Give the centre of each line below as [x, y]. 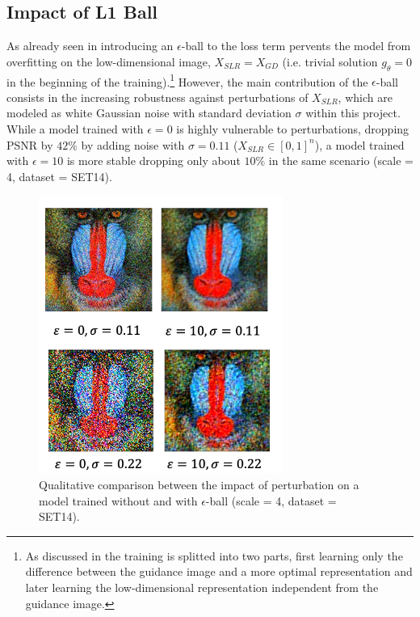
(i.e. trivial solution [330, 61]
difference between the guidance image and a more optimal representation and [219, 571]
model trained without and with [118, 500]
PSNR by [30, 144]
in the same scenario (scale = [341, 161]
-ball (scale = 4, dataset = [271, 500]
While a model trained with [75, 129]
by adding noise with [133, 144]
